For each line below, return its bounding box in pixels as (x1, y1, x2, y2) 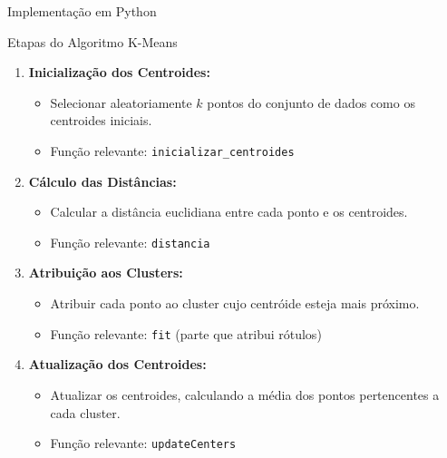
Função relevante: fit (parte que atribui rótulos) (50, 324, 322, 343)
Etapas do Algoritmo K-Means (7, 32, 178, 51)
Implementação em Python (7, 2, 157, 20)
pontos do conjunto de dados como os (207, 93, 415, 112)
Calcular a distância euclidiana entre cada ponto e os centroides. (50, 202, 408, 221)
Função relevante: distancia (50, 232, 210, 251)
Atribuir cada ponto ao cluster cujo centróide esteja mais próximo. (50, 294, 420, 313)
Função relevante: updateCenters (50, 434, 237, 453)
